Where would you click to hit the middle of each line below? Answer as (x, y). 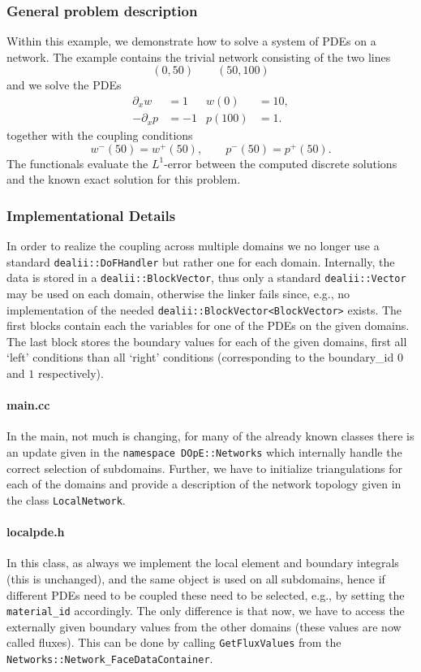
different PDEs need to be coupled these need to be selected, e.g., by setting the (206, 594)
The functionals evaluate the (77, 163)
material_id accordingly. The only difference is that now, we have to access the (206, 611)
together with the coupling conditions (100, 135)
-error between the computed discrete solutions (281, 163)
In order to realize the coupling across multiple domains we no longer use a (193, 246)
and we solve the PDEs (64, 85)
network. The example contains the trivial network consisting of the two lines (199, 56)
